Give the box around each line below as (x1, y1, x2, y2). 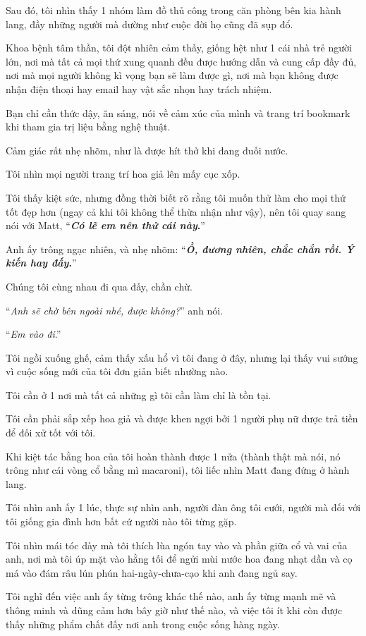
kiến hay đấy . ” (6, 255, 77, 270)
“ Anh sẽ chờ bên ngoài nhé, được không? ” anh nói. (6, 302, 224, 317)
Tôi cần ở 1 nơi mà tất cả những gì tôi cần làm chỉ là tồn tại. (6, 387, 272, 402)
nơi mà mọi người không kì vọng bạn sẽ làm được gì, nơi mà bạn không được (6, 68, 338, 82)
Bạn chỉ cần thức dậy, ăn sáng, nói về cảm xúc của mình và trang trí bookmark (6, 105, 350, 120)
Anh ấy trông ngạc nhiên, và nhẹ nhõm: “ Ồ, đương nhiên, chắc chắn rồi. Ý (6, 241, 355, 256)
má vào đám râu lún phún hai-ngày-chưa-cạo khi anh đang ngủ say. (6, 565, 298, 580)
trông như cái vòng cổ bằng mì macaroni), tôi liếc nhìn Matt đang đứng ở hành (6, 463, 350, 477)
